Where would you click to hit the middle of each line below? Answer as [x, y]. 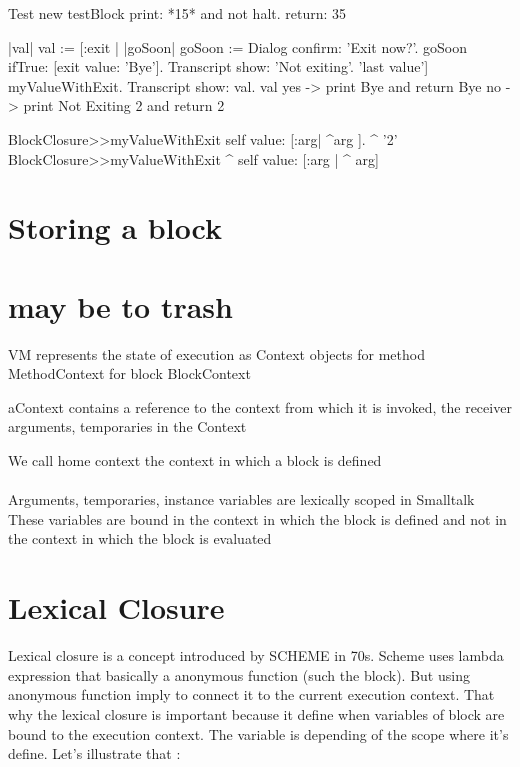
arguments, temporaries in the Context [127, 426]
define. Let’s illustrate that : [94, 753]
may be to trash [120, 305]
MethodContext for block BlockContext [129, 373]
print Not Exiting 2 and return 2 [124, 105]
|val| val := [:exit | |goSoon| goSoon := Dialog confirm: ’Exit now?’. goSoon [237, 46]
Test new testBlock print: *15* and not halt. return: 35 [177, 13]
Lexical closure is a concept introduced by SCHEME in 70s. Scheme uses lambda [256, 655]
